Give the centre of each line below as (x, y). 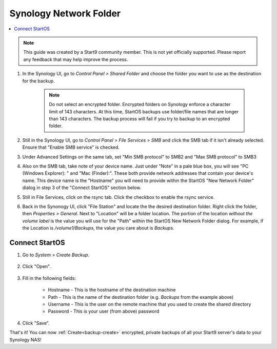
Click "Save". (36, 323)
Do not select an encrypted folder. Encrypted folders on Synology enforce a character (140, 105)
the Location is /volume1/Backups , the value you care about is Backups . (98, 228)
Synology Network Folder (65, 13)
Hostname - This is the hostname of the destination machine (112, 290)
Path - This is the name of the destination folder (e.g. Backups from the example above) (141, 297)
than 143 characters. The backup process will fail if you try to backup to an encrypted (140, 119)
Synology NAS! (25, 340)
